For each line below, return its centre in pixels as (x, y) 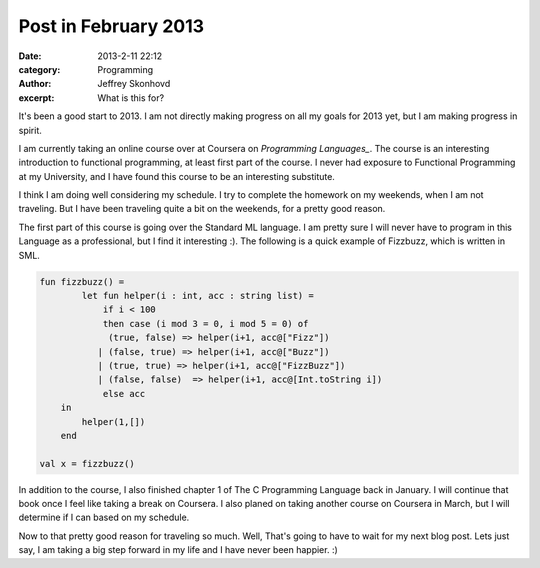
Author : (35, 84)
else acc (124, 393)
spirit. (30, 130)
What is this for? (131, 97)
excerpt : (36, 97)
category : (39, 69)
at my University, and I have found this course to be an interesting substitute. (176, 176)
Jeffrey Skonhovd (134, 84)
